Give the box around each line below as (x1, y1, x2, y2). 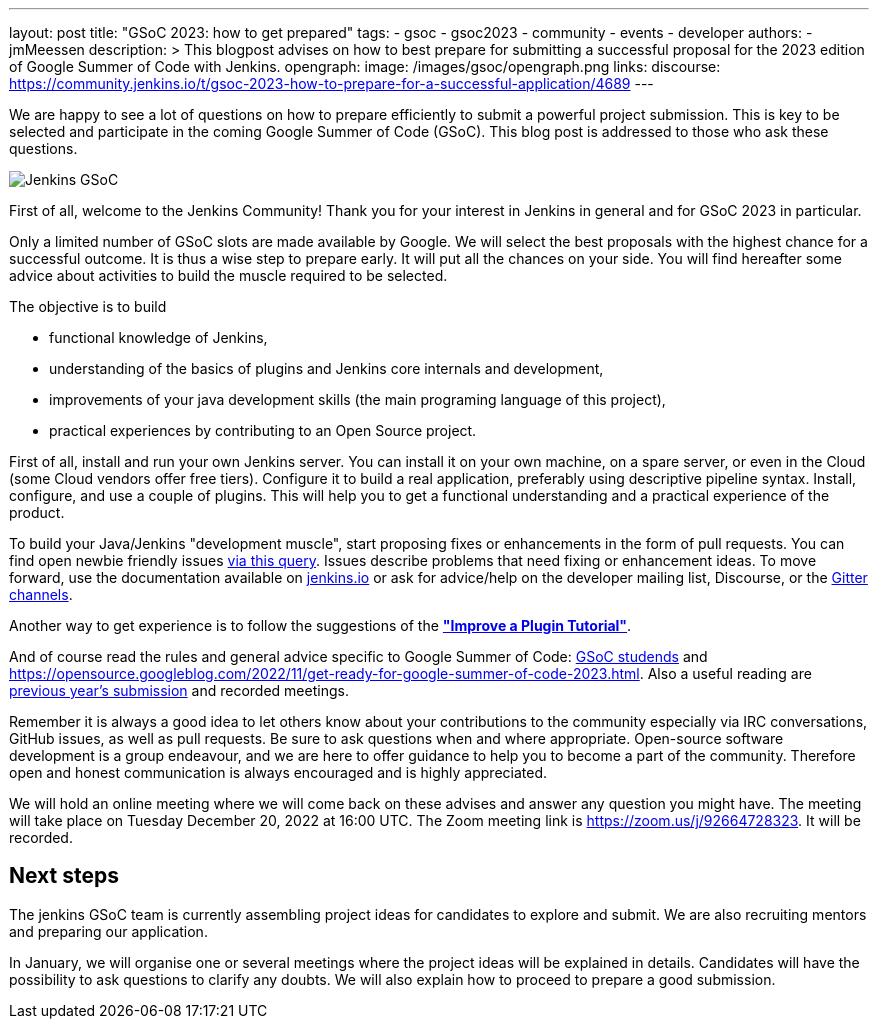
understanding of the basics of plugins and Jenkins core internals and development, (49, 360, 604, 377)
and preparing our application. (9, 922, 208, 940)
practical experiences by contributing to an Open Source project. (49, 422, 477, 439)
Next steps (9, 863, 119, 889)
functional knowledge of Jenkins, (49, 329, 268, 346)
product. (9, 504, 65, 521)
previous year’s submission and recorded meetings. (9, 682, 349, 699)
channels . (9, 586, 73, 603)
